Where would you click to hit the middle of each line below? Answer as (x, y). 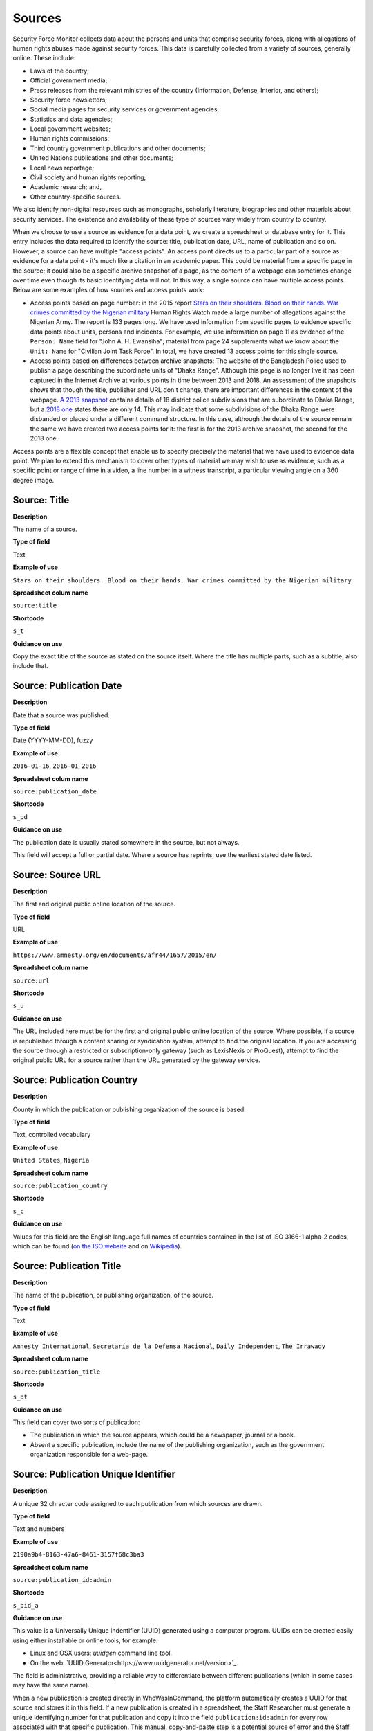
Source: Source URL (57, 875)
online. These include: (44, 58)
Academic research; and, (66, 187)
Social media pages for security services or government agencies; (125, 109)
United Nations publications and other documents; (102, 158)
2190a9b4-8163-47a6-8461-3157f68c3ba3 (78, 1555)
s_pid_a (26, 1605)
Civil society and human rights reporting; (88, 177)
